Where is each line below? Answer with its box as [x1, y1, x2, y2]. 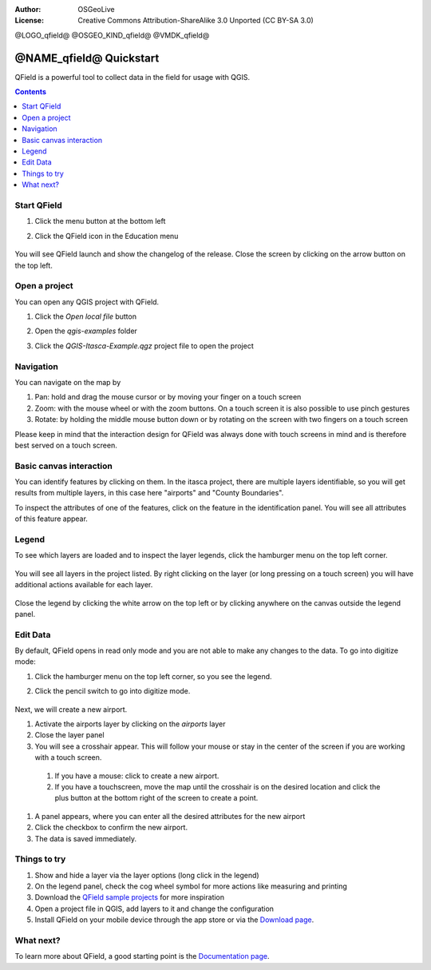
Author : [14, 5, 42, 14]
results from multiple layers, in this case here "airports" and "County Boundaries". [14, 488, 284, 498]
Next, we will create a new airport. [14, 704, 128, 714]
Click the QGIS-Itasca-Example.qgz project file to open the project [34, 340, 255, 351]
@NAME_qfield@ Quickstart [14, 51, 160, 65]
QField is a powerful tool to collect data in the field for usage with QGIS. [14, 72, 251, 81]
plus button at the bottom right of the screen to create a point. [54, 793, 259, 803]
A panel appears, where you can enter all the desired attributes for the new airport [34, 811, 306, 821]
